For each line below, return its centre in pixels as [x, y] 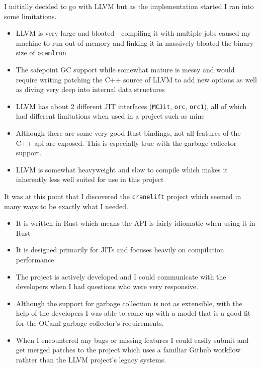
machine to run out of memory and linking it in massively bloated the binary [135, 42]
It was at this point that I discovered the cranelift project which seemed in [123, 196]
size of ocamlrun [41, 53]
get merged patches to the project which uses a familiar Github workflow [128, 350]
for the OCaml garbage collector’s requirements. [90, 323]
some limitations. [30, 16]
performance [35, 260]
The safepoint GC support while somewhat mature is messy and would [125, 70]
